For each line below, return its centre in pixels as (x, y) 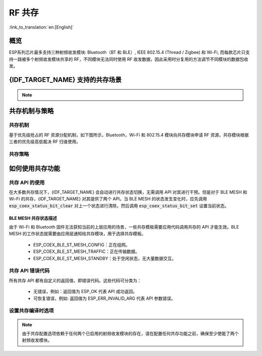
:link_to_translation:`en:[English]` (41, 27)
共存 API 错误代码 (29, 271)
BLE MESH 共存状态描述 (33, 218)
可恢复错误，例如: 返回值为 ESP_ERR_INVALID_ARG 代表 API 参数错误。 (104, 298)
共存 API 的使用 (27, 183)
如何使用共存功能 (34, 168)
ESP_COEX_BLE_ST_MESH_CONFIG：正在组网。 (82, 245)
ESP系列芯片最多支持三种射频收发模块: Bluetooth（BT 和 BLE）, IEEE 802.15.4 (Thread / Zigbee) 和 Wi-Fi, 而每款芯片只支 (129, 52)
